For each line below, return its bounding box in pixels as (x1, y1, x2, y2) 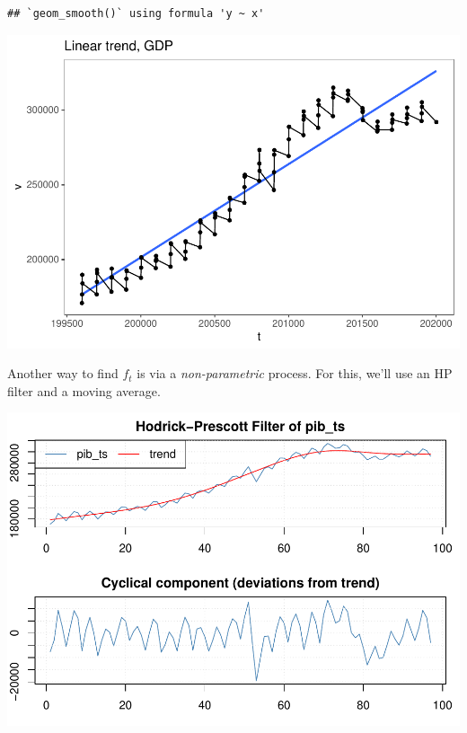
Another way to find (7, 364, 119, 383)
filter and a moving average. (7, 381, 161, 400)
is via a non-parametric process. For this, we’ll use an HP (137, 364, 453, 383)
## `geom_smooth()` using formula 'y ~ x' (7, 7, 265, 20)
